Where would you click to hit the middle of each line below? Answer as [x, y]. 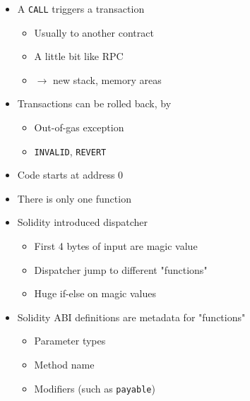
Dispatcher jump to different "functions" [121, 269]
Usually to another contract [94, 32]
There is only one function [74, 198]
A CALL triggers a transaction [81, 8]
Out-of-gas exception [79, 127]
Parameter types [70, 341]
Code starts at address [66, 175]
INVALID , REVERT [70, 151]
